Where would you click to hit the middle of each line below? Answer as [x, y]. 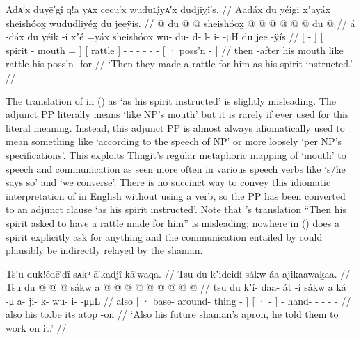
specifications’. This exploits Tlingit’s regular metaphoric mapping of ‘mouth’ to [176, 154]
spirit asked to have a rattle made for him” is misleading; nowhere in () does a [173, 222]
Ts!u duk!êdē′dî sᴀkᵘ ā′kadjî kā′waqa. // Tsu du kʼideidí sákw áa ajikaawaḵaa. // [178, 273]
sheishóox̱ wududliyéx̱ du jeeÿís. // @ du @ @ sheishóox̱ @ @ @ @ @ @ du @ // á [180, 23]
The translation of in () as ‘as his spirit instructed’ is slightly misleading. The [171, 100]
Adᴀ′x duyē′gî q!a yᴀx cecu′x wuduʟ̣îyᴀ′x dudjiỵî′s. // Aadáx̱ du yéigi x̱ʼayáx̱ [168, 9]
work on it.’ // [36, 328]
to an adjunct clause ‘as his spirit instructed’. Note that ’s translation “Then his [176, 209]
